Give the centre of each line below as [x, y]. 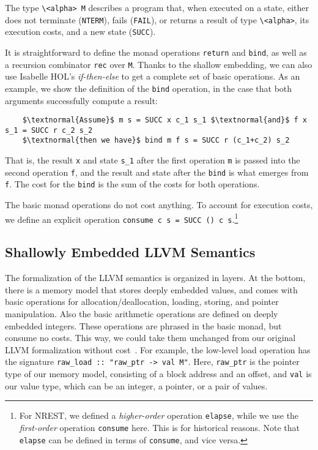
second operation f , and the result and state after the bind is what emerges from [157, 172]
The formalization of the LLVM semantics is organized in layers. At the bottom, [155, 278]
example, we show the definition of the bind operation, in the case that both [149, 88]
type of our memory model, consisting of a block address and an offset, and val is [158, 373]
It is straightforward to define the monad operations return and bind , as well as [156, 52]
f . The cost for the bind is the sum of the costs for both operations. [132, 184]
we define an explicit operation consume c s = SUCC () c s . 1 [122, 218]
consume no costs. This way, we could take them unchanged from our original [150, 338]
